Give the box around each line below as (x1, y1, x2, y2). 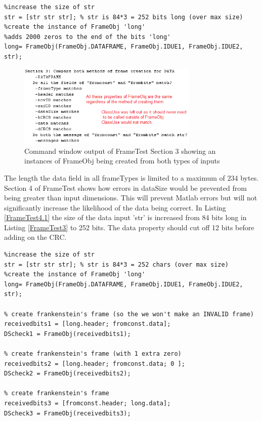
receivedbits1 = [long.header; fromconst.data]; (4, 320, 171, 328)
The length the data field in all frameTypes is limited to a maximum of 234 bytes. (4, 172, 259, 183)
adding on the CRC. (4, 232, 67, 242)
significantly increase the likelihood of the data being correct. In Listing (4, 202, 226, 213)
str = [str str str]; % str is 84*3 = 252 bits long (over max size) (4, 13, 243, 21)
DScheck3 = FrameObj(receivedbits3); (4, 409, 131, 417)
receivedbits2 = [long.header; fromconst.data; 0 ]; (4, 360, 185, 367)
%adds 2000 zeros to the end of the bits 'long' (4, 33, 171, 40)
